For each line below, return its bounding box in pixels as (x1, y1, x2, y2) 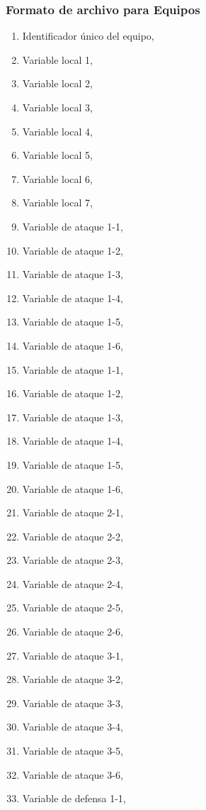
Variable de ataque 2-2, (22, 528, 123, 543)
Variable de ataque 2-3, (22, 553, 123, 567)
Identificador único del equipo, (22, 28, 154, 43)
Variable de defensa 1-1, (22, 791, 126, 806)
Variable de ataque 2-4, (22, 576, 123, 591)
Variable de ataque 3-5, (22, 743, 123, 758)
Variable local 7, (22, 195, 93, 210)
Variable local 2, (22, 76, 93, 91)
